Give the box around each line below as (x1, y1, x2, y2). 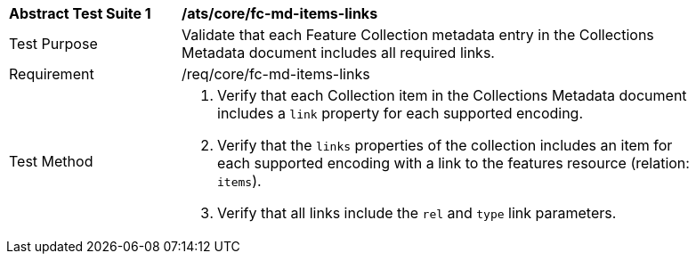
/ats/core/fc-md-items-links (182, 4, 378, 22)
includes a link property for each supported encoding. (217, 104, 584, 122)
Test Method (9, 152, 93, 170)
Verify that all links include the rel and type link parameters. (217, 204, 617, 222)
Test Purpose (9, 35, 98, 53)
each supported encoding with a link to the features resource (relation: (217, 154, 690, 172)
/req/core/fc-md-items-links (182, 65, 370, 83)
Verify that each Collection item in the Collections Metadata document (217, 86, 687, 104)
